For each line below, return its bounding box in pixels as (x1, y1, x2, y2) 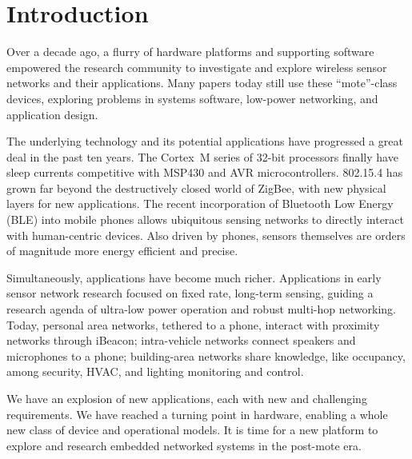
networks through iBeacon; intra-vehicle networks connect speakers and (6, 332, 356, 349)
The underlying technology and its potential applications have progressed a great (6, 133, 403, 150)
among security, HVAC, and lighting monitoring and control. (6, 363, 304, 380)
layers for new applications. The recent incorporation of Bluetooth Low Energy (6, 195, 394, 212)
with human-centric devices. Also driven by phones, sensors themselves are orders (6, 226, 406, 243)
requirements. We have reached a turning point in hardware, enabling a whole (6, 405, 388, 422)
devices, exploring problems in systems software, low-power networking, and (6, 90, 378, 106)
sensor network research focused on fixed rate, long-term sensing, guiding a (6, 285, 374, 301)
